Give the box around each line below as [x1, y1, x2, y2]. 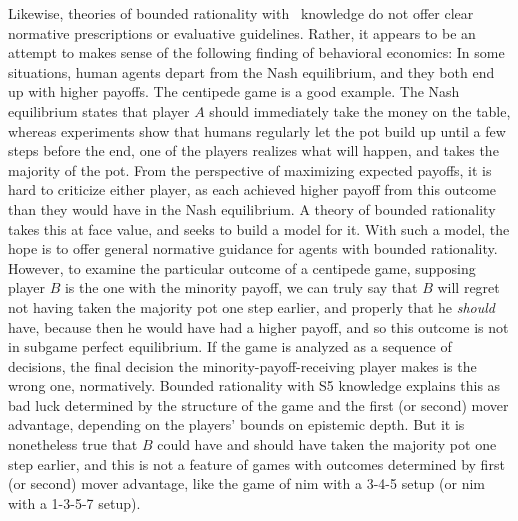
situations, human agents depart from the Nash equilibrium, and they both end [8, 61, 495, 82]
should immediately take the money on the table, [209, 100, 511, 121]
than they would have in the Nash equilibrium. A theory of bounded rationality [8, 198, 496, 219]
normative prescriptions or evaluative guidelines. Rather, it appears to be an [8, 22, 476, 43]
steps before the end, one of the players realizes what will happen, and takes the [8, 140, 499, 161]
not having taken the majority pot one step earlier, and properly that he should [8, 296, 495, 317]
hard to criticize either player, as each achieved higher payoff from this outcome [8, 179, 497, 200]
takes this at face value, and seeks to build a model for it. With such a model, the [8, 218, 510, 239]
